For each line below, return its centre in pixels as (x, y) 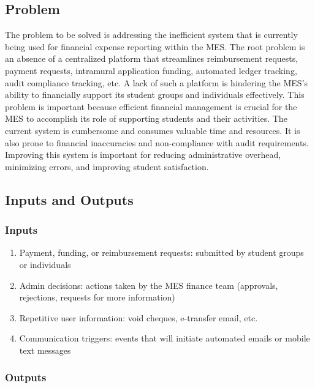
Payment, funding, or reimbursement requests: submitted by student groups (161, 252)
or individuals (45, 264)
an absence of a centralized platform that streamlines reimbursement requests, (152, 58)
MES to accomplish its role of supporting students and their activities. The (146, 118)
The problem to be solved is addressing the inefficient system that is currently (151, 35)
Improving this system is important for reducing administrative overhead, (143, 155)
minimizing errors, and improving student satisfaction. (107, 166)
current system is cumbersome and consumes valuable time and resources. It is (153, 130)
